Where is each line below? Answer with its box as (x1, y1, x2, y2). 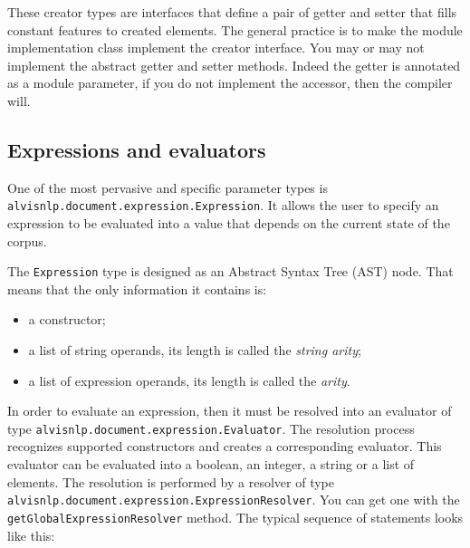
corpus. (7, 231, 47, 250)
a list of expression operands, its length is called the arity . (28, 370, 350, 389)
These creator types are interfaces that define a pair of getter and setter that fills (7, 3, 457, 21)
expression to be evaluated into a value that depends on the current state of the (7, 214, 450, 233)
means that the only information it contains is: (7, 279, 267, 298)
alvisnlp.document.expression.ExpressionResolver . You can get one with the (7, 490, 460, 509)
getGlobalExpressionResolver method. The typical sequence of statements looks (7, 507, 464, 526)
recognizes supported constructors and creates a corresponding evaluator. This (7, 437, 442, 456)
